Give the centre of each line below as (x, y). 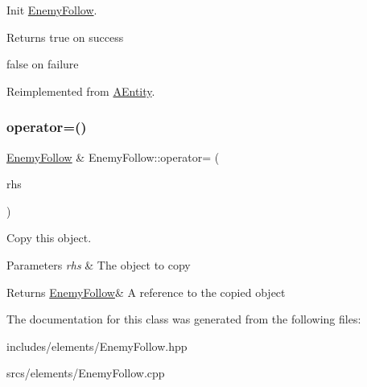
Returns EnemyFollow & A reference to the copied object (146, 292)
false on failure (43, 64)
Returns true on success (65, 37)
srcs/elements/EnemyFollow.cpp (86, 373)
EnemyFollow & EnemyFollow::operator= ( (113, 156)
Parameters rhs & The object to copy (99, 264)
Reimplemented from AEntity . (81, 91)
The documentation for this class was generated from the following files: (184, 319)
